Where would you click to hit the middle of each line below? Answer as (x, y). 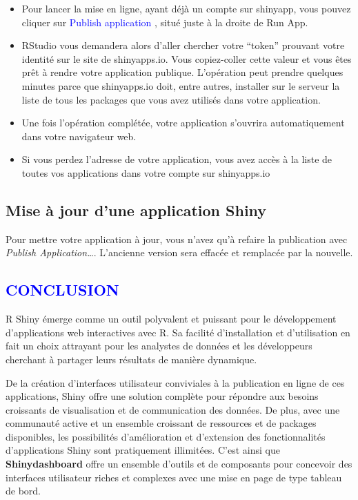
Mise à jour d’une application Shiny (136, 210)
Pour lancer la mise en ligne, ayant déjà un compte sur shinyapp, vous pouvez (186, 8)
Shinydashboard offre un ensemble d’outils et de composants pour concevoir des (179, 464)
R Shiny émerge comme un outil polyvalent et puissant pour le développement (171, 319)
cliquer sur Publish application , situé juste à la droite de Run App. (165, 22)
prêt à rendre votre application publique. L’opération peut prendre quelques (182, 72)
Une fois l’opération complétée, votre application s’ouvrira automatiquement (183, 123)
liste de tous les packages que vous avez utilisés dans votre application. (171, 99)
